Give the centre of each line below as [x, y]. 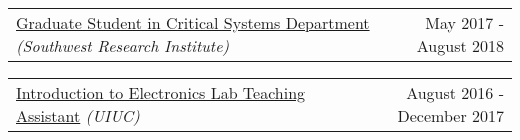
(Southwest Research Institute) [123, 45]
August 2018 [460, 45]
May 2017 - [464, 22]
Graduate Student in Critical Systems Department [193, 22]
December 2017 [450, 115]
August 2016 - [455, 92]
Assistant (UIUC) [78, 115]
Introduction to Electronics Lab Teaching [161, 92]
